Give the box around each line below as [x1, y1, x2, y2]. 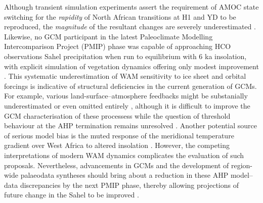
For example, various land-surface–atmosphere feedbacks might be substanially [4, 90, 248, 101]
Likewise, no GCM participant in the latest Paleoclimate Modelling [4, 31, 213, 41]
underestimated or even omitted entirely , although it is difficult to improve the [4, 100, 250, 111]
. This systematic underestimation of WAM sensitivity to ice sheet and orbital [4, 71, 246, 81]
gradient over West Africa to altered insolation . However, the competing [4, 140, 230, 150]
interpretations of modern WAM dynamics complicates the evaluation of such [4, 149, 244, 160]
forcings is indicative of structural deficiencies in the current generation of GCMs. [4, 80, 257, 91]
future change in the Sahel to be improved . [4, 189, 139, 200]
